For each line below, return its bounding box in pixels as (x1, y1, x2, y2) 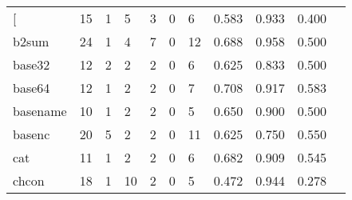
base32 (13, 55, 50, 74)
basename (13, 102, 67, 120)
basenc (13, 125, 50, 143)
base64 (13, 78, 50, 97)
